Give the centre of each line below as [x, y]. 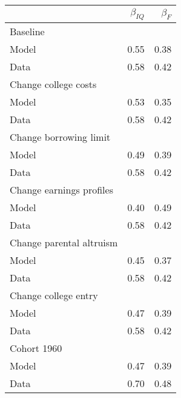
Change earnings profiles [61, 190]
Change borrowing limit [60, 137]
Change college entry [54, 295]
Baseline [27, 32]
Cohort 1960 [36, 348]
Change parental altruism [64, 243]
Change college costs [53, 84]
